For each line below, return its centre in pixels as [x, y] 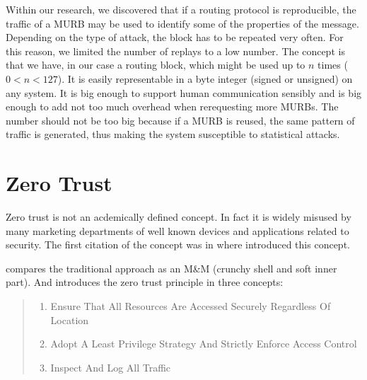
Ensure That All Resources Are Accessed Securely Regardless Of [191, 306]
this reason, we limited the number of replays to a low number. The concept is [175, 51]
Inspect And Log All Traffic [111, 367]
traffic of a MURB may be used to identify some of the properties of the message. [182, 23]
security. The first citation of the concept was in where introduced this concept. [178, 244]
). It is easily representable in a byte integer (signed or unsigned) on [205, 78]
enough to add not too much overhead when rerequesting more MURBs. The [172, 106]
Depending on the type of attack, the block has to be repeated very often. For [175, 37]
